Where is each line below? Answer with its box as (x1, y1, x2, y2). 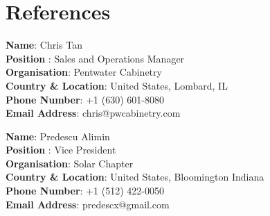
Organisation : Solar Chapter (6, 156, 134, 170)
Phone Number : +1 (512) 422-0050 (6, 183, 164, 198)
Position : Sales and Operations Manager (6, 51, 185, 65)
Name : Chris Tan (6, 38, 82, 52)
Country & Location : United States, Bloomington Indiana (6, 169, 264, 184)
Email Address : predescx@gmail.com (6, 197, 170, 211)
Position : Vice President (6, 142, 116, 157)
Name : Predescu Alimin (6, 128, 110, 143)
